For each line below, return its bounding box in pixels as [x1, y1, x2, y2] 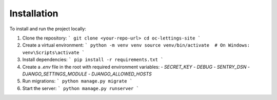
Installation [9, 8, 58, 19]
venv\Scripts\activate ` [22, 49, 85, 55]
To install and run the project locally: [9, 26, 87, 32]
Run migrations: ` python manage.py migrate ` [22, 78, 133, 84]
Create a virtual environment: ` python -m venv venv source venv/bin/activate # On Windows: [22, 42, 250, 48]
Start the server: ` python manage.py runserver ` [22, 85, 140, 91]
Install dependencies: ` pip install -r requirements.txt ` [22, 56, 164, 63]
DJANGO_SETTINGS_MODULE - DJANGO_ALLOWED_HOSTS [22, 71, 152, 77]
